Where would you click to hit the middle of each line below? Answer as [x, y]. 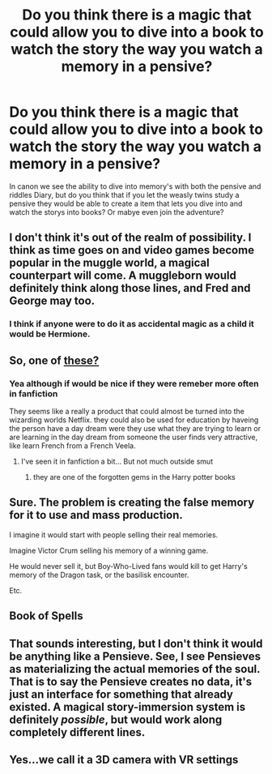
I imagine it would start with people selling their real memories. [114, 535]
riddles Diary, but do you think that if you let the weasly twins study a [124, 195]
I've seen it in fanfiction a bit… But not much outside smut [117, 461]
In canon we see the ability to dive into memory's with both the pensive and [135, 186]
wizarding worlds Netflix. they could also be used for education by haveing [134, 420]
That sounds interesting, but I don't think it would [136, 643]
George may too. [52, 301]
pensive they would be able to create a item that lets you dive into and [126, 203]
